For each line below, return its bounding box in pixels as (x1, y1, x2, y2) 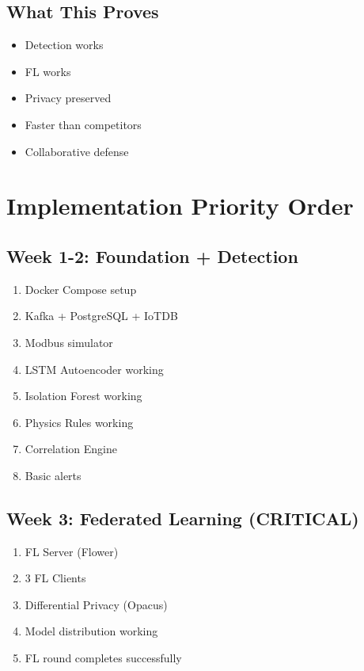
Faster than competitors (25, 116, 142, 132)
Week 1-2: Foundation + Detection (6, 243, 298, 268)
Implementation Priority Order (6, 189, 354, 222)
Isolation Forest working (25, 387, 142, 404)
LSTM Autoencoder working (25, 360, 164, 377)
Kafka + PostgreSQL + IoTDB (25, 307, 178, 324)
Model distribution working (25, 623, 158, 639)
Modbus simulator (25, 334, 113, 350)
